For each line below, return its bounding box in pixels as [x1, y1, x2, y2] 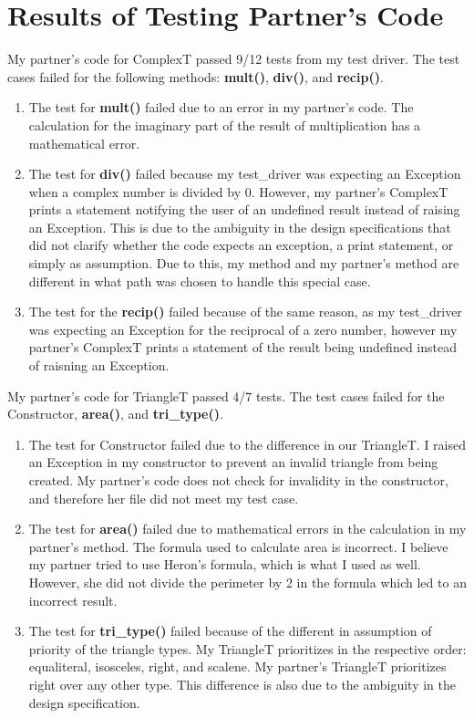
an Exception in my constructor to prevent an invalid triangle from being [28, 453, 438, 472]
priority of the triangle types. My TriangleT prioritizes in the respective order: [28, 639, 467, 658]
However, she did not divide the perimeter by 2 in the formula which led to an [28, 572, 467, 591]
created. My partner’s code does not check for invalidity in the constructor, [28, 471, 448, 489]
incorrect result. [28, 590, 118, 609]
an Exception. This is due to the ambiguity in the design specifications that [28, 217, 451, 236]
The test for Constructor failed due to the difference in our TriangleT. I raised [28, 434, 467, 453]
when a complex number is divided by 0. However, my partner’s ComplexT [28, 182, 448, 201]
